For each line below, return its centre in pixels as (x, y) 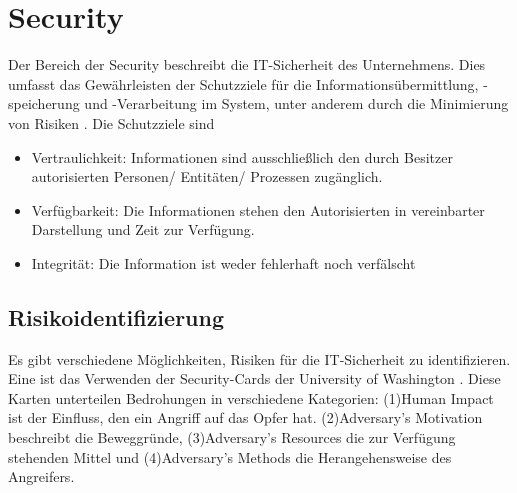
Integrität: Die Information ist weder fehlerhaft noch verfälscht (223, 262)
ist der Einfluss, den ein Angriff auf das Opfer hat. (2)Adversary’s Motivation (245, 417)
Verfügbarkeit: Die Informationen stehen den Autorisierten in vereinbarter (258, 209)
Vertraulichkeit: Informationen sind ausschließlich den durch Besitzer (242, 156)
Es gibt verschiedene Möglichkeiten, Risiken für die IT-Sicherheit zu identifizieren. (259, 358)
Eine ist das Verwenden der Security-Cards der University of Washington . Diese (254, 378)
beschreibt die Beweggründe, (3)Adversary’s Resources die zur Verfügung (232, 437)
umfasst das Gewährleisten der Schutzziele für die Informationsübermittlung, (243, 83)
